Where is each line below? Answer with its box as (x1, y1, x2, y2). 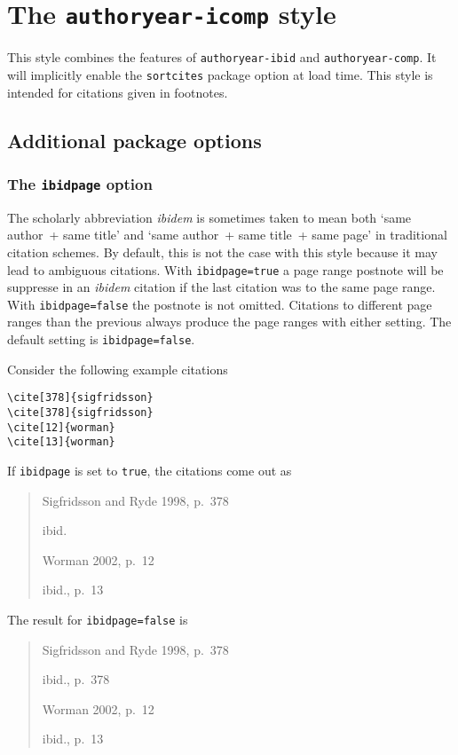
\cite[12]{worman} (7, 421, 115, 434)
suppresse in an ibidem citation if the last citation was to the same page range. (7, 278, 436, 296)
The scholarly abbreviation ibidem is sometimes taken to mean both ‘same (7, 208, 412, 226)
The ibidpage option (7, 172, 153, 194)
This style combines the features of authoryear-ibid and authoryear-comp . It (7, 48, 437, 67)
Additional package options (7, 126, 262, 153)
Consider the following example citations (7, 359, 228, 378)
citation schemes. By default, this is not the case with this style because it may (7, 242, 438, 261)
